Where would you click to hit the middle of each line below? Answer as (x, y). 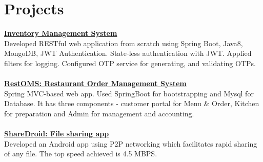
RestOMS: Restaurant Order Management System (95, 83)
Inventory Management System (61, 33)
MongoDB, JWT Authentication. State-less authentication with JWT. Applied (128, 53)
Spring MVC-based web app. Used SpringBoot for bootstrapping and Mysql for (129, 93)
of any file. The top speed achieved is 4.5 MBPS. (81, 154)
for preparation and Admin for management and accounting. (99, 113)
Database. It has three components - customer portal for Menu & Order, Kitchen (132, 103)
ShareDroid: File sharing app (57, 134)
